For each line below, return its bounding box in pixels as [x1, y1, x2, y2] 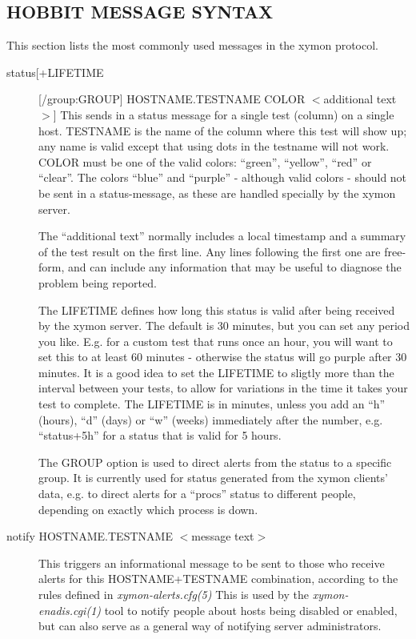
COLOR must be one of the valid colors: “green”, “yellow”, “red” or [38, 153, 372, 170]
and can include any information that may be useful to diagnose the [67, 259, 402, 275]
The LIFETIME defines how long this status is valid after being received [38, 301, 395, 318]
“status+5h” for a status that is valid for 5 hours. [38, 427, 282, 444]
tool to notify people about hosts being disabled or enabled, [104, 601, 398, 618]
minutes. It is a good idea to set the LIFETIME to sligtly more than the [38, 364, 394, 380]
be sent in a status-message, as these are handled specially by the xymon [38, 184, 396, 201]
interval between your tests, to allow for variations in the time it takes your [38, 380, 408, 396]
